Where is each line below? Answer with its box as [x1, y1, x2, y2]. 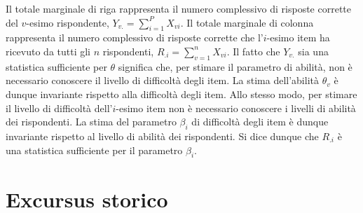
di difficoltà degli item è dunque [191, 114, 329, 129]
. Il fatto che [226, 43, 280, 58]
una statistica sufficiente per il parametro [6, 142, 183, 157]
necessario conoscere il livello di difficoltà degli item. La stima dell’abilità [6, 73, 319, 88]
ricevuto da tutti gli [6, 43, 91, 58]
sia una [298, 43, 329, 58]
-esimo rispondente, [26, 15, 109, 29]
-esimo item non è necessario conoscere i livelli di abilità [116, 100, 356, 115]
